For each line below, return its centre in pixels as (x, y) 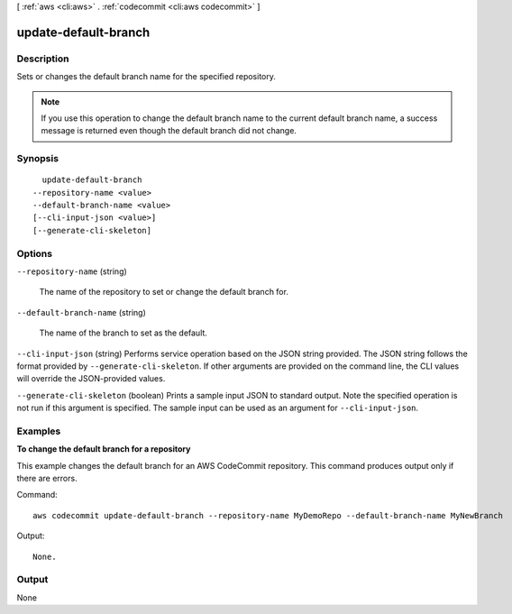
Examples (39, 431)
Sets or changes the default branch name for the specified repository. (146, 77)
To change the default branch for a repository (104, 449)
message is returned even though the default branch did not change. (169, 131)
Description (43, 59)
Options (35, 253)
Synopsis (37, 159)
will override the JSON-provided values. (91, 379)
